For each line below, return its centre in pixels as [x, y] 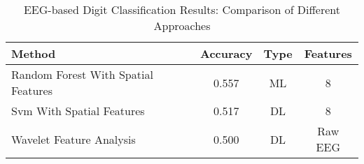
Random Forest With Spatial [82, 74]
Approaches [182, 25]
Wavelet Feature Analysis [73, 139]
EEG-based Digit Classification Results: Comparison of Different [182, 9]
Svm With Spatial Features [78, 111]
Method [34, 53]
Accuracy [226, 53]
